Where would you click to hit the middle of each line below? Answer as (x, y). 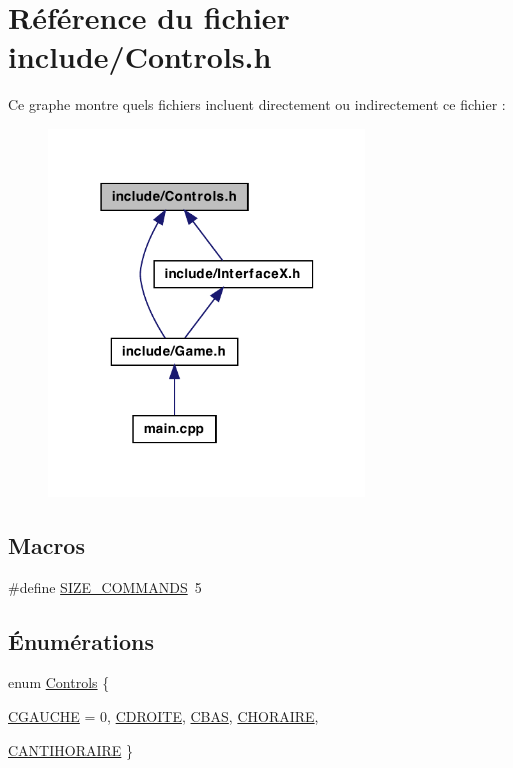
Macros (46, 544)
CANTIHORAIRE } (71, 749)
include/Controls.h (140, 56)
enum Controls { (59, 682)
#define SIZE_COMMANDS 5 (105, 586)
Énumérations (81, 640)
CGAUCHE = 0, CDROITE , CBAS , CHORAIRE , (163, 715)
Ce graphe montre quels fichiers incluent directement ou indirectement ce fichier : (257, 104)
